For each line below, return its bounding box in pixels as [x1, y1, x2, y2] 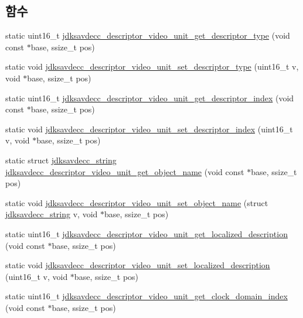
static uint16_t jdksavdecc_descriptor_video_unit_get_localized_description [5, 227, 288, 240]
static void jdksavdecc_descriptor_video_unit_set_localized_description [5, 259, 270, 271]
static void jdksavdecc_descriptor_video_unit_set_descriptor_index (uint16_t [5, 122, 293, 135]
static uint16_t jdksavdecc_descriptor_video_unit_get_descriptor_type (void [5, 29, 290, 42]
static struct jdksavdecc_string [5, 153, 117, 166]
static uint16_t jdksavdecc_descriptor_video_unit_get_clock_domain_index [5, 290, 288, 302]
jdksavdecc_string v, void [5, 208, 98, 220]
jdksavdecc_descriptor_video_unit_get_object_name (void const [5, 165, 244, 177]
